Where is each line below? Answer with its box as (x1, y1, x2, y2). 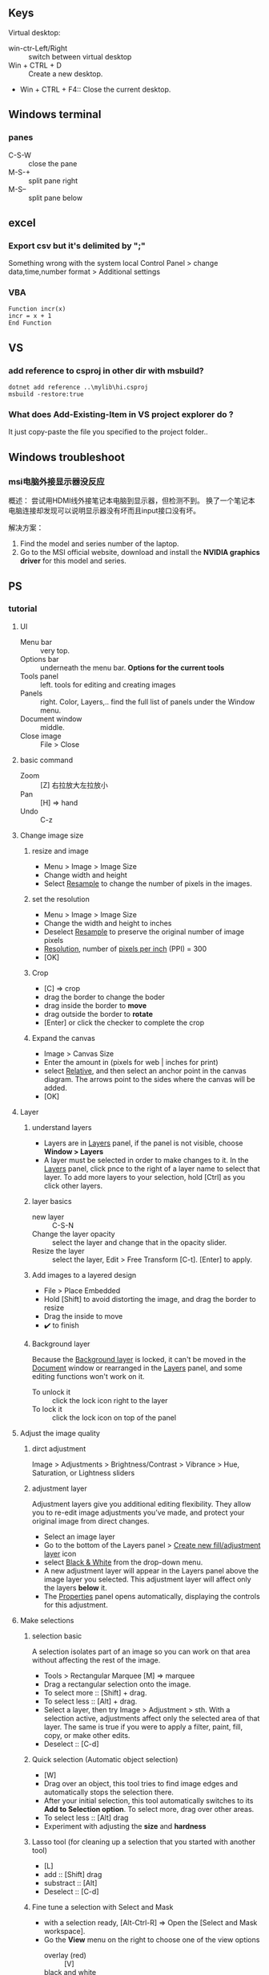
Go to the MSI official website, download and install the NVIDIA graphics (19, 548, 260, 557)
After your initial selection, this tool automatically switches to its (43, 1795, 254, 1806)
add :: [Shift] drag (43, 1869, 102, 1879)
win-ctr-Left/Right (8, 43, 68, 53)
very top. (39, 646, 70, 655)
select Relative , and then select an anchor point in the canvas (43, 1066, 247, 1075)
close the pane (28, 158, 78, 168)
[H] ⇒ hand (39, 798, 78, 807)
